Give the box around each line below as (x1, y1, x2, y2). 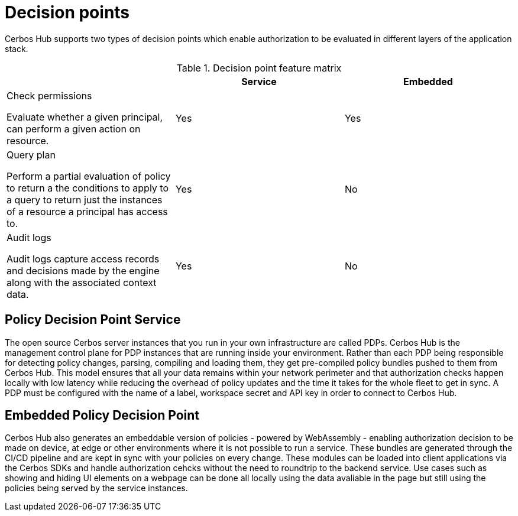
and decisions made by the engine (7, 264, 160, 277)
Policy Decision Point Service (5, 312, 181, 327)
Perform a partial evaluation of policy (7, 170, 171, 182)
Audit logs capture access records (7, 252, 160, 265)
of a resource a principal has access (7, 205, 168, 218)
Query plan (7, 148, 56, 161)
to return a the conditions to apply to (7, 181, 169, 194)
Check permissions (7, 89, 92, 102)
